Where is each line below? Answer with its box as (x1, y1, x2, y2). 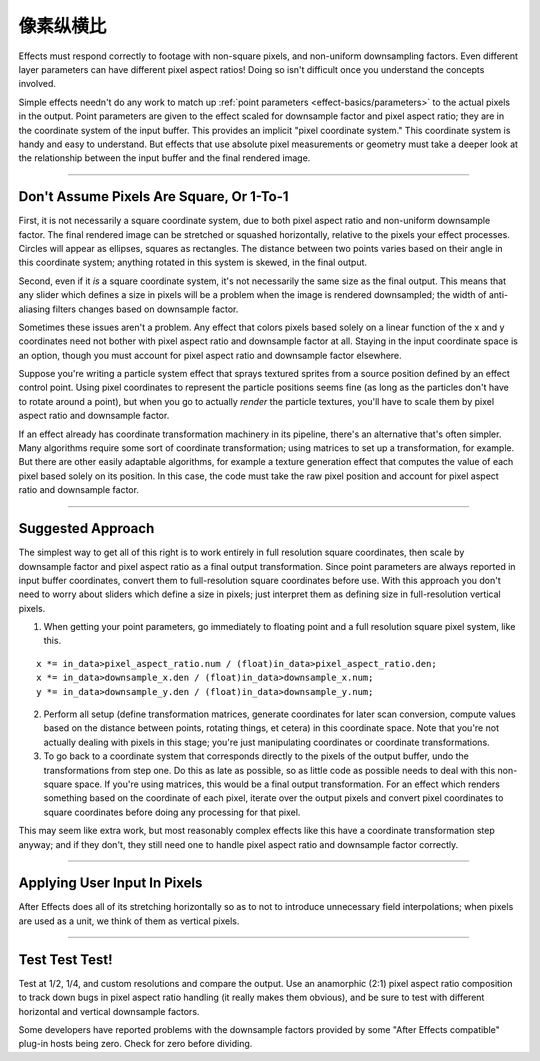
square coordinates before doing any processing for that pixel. (43, 806, 301, 818)
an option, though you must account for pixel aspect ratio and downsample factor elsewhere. (18, 349, 402, 361)
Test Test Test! (18, 951, 114, 968)
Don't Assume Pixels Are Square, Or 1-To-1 (18, 188, 289, 205)
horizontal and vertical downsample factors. (18, 1005, 200, 1017)
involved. (18, 78, 57, 90)
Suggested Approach (18, 520, 155, 537)
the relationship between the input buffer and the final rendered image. (18, 152, 311, 164)
